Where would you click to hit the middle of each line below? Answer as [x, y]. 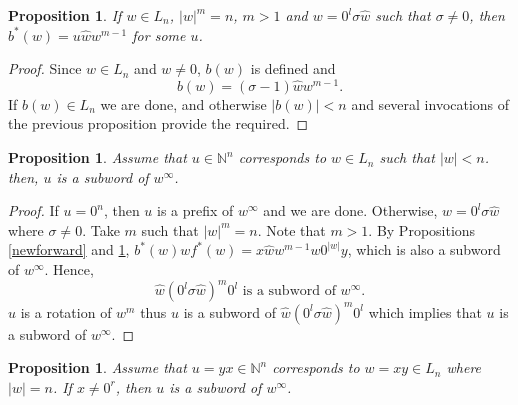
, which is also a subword [424, 249]
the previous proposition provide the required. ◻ [158, 123]
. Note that [291, 229]
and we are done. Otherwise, [350, 210]
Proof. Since [45, 68]
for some [159, 34]
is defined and [293, 68]
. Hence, [69, 269]
